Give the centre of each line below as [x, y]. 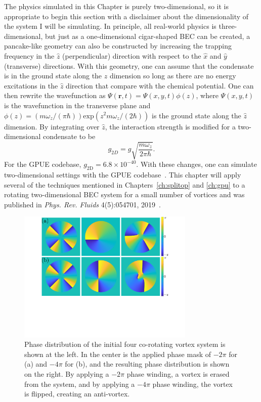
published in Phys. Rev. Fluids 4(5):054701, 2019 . [82, 204]
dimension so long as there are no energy [173, 76]
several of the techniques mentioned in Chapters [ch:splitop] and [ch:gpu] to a [125, 184]
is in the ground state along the [53, 76]
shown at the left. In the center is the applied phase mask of [118, 354]
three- [228, 26]
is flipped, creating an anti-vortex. [77, 394]
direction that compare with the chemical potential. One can [160, 85]
